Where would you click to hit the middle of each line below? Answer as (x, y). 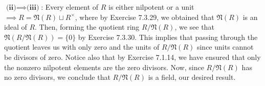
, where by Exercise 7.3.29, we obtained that (145, 17)
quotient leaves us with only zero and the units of (82, 47)
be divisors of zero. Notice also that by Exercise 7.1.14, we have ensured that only (132, 57)
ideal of (16, 27)
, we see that (194, 27)
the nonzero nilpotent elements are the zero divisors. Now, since (104, 67)
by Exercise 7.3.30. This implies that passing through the (168, 37)
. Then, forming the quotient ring (87, 27)
